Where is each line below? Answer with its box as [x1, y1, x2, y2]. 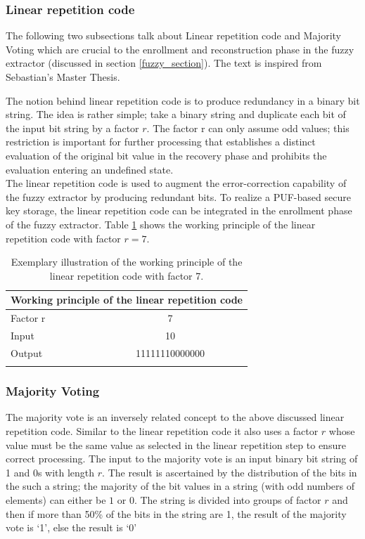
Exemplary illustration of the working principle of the [11, 254, 243, 269]
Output [11, 345, 43, 360]
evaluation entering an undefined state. [6, 162, 174, 176]
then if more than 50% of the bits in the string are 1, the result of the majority [6, 506, 347, 521]
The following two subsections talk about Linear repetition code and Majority [6, 28, 341, 43]
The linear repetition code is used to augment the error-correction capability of [6, 176, 347, 190]
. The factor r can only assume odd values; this [146, 120, 350, 135]
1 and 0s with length [6, 465, 95, 479]
